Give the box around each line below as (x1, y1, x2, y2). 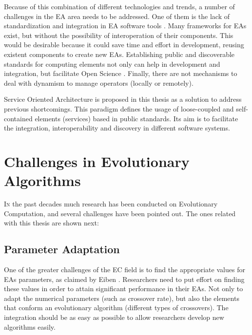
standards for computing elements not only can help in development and (4, 58, 220, 69)
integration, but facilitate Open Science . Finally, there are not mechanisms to (4, 68, 237, 78)
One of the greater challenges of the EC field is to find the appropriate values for (4, 264, 245, 275)
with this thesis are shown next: (4, 218, 99, 228)
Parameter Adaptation (4, 242, 120, 257)
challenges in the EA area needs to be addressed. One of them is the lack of (4, 11, 230, 21)
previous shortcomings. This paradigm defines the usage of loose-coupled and (4, 103, 234, 113)
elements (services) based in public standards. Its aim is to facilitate (35, 113, 238, 123)
